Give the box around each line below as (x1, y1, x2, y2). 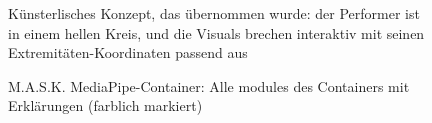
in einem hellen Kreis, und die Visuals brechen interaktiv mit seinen (8, 22, 425, 43)
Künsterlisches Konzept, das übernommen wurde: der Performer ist (8, 3, 420, 23)
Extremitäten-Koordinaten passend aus (8, 42, 248, 63)
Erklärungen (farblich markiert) (8, 95, 203, 116)
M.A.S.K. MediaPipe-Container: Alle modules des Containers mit (8, 75, 410, 96)
